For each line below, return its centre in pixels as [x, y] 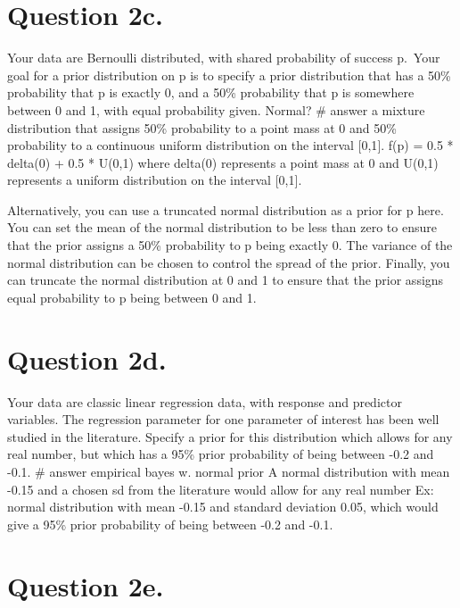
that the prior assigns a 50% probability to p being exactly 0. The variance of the [230, 245]
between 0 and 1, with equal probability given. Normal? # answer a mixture [216, 109]
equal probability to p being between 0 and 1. [132, 297]
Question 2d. [87, 358]
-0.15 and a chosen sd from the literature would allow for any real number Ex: [221, 489]
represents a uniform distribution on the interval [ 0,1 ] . [155, 180]
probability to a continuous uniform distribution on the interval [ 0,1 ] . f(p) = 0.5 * [230, 145]
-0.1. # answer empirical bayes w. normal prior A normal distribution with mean [229, 471]
